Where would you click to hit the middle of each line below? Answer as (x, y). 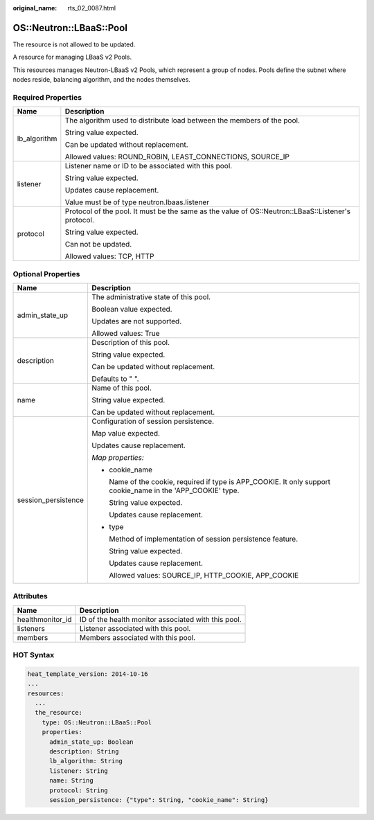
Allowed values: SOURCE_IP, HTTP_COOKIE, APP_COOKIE (204, 575)
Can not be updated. (98, 244)
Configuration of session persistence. (153, 421)
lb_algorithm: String (86, 761)
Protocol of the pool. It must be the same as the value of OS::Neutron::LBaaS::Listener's (208, 211)
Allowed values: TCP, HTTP (109, 256)
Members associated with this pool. (138, 637)
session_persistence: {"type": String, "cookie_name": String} (159, 800)
